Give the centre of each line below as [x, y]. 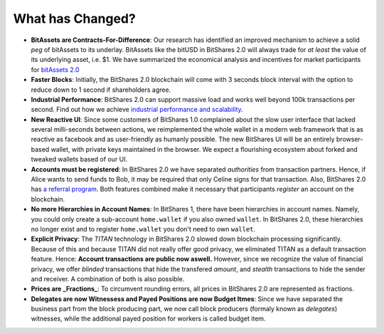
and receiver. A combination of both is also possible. [108, 278]
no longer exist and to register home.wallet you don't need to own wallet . [143, 229]
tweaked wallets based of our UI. [79, 160]
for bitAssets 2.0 [55, 69]
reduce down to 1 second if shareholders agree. [101, 90]
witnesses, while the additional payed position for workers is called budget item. [148, 319]
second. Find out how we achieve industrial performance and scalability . [137, 110]
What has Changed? [75, 19]
